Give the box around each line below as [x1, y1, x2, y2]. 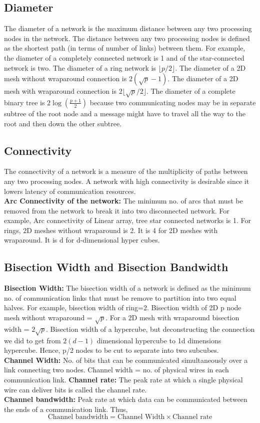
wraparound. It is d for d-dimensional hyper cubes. [4, 235, 160, 245]
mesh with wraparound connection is [4, 86, 117, 96]
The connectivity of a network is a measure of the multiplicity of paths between [4, 166, 248, 176]
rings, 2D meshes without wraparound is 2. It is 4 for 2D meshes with [4, 225, 218, 235]
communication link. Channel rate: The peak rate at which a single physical [4, 374, 243, 384]
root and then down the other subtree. [4, 118, 122, 128]
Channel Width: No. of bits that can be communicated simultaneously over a [4, 354, 248, 365]
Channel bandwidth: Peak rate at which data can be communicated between [4, 394, 247, 404]
